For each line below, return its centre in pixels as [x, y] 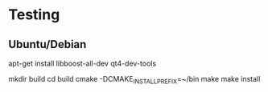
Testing [34, 15]
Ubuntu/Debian [47, 44]
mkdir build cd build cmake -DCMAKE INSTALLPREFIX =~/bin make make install [134, 80]
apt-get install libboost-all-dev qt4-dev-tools [82, 63]
